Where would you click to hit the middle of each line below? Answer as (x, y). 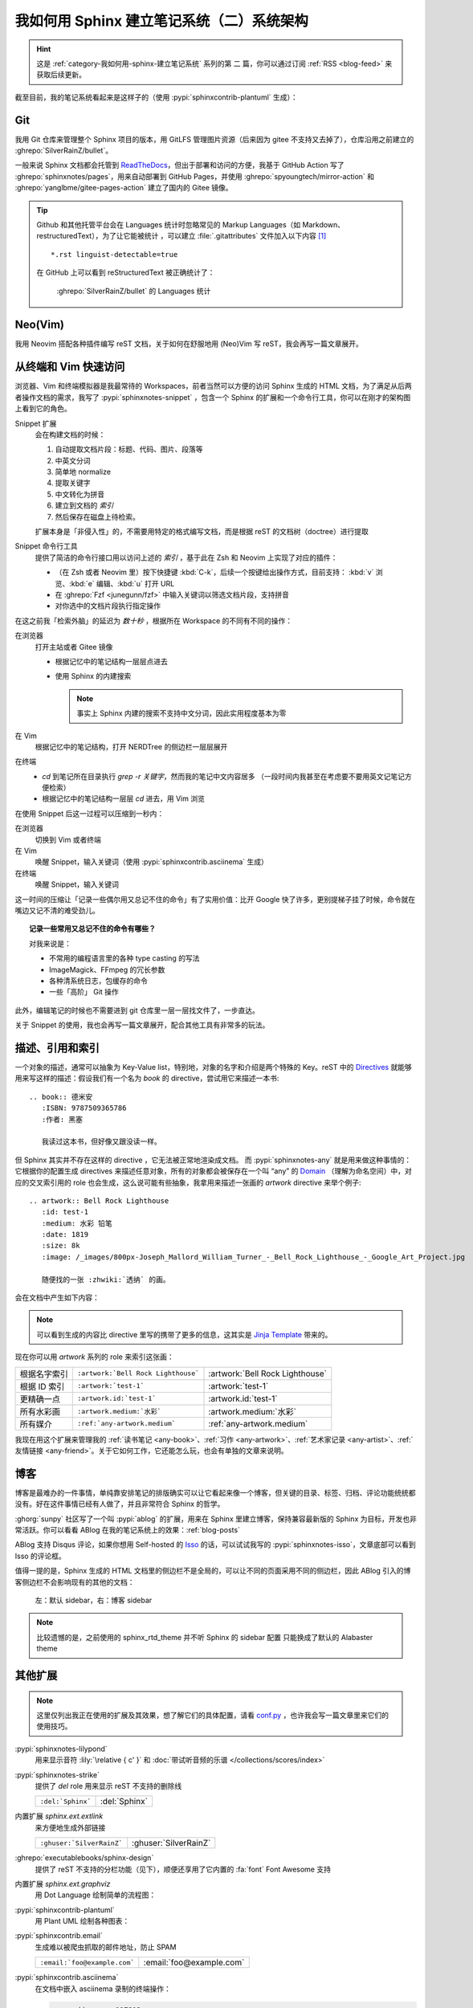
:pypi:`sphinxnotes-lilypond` (61, 1749)
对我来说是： (50, 943)
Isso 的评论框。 (40, 1556)
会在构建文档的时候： (70, 435)
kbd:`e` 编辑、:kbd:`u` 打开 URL (123, 583)
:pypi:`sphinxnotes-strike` (57, 1774)
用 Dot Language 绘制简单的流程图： (96, 1895)
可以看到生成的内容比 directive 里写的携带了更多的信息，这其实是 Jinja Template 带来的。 (184, 1334)
